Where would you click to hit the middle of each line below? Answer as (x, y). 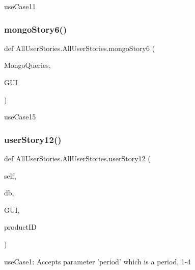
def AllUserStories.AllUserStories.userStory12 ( (77, 158)
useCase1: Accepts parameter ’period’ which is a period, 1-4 (97, 261)
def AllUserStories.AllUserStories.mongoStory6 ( (80, 48)
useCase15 (20, 117)
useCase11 (20, 6)
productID (20, 227)
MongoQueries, (27, 65)
